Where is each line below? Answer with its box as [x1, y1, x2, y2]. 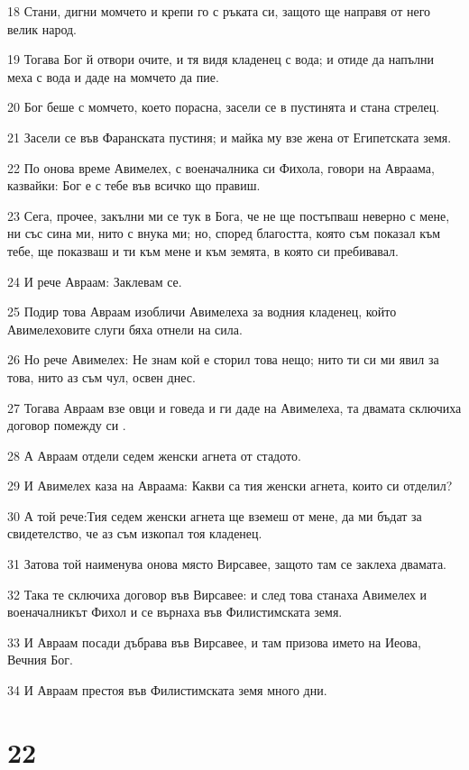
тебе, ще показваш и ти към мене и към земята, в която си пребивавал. [7, 241, 399, 260]
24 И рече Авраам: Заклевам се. [7, 271, 182, 290]
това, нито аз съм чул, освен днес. [7, 367, 196, 386]
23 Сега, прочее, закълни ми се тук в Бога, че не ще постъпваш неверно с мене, [7, 206, 450, 225]
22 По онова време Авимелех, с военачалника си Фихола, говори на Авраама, [7, 158, 435, 177]
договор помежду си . [7, 416, 126, 435]
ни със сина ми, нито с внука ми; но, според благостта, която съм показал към [7, 224, 441, 243]
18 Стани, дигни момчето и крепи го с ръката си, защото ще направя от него [7, 2, 431, 20]
